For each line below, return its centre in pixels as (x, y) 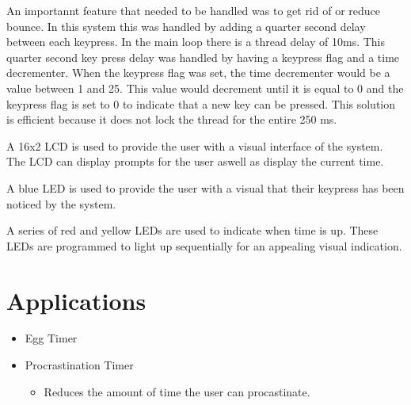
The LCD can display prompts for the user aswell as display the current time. (195, 161)
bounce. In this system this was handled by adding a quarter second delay (186, 26)
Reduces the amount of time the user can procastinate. (177, 391)
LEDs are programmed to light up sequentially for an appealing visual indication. (204, 245)
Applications (76, 300)
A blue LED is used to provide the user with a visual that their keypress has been (205, 187)
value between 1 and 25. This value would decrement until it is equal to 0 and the (205, 88)
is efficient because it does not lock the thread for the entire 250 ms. (172, 119)
